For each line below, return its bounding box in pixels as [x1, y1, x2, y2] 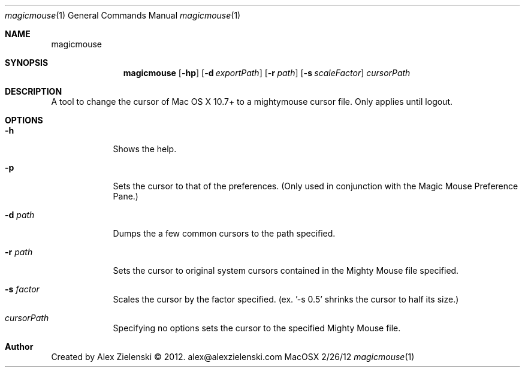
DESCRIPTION [5, 86, 62, 96]
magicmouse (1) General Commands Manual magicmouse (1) [5, 10, 241, 20]
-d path [5, 210, 35, 220]
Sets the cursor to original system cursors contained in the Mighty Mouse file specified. [113, 265, 459, 276]
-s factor [5, 284, 40, 294]
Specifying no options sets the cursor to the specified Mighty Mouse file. [113, 323, 401, 333]
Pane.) [113, 191, 138, 201]
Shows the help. [113, 144, 177, 154]
